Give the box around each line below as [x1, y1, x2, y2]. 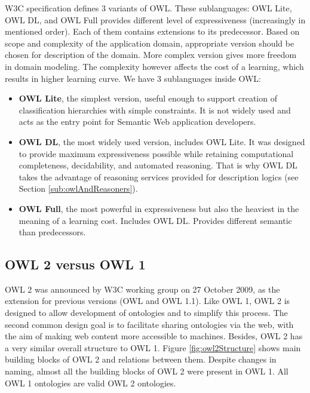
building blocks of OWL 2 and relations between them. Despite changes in [5, 353, 277, 366]
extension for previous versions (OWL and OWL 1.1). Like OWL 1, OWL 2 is [5, 294, 290, 307]
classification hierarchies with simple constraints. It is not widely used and [19, 103, 291, 116]
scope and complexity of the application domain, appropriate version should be [5, 36, 294, 49]
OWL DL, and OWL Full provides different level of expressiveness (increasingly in [5, 13, 306, 26]
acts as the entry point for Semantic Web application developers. [19, 115, 256, 128]
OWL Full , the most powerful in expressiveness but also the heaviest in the [19, 202, 299, 214]
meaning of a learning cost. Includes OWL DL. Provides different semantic [19, 214, 292, 226]
